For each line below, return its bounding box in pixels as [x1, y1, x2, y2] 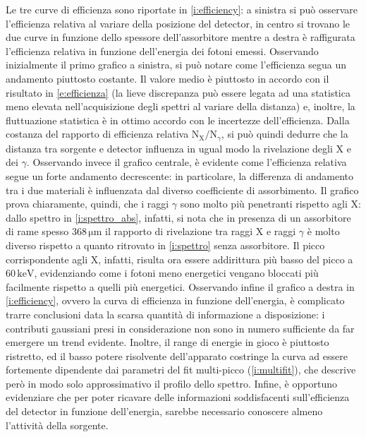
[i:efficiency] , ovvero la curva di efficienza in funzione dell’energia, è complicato [6, 293, 345, 308]
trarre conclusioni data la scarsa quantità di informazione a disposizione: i [6, 306, 325, 321]
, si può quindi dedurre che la [221, 126, 348, 141]
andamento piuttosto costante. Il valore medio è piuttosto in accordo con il [6, 71, 329, 85]
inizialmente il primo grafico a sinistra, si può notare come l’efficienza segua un [6, 57, 347, 72]
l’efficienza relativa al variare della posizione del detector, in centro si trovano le [6, 16, 350, 30]
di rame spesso [6, 224, 69, 239]
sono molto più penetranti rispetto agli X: [180, 196, 361, 211]
